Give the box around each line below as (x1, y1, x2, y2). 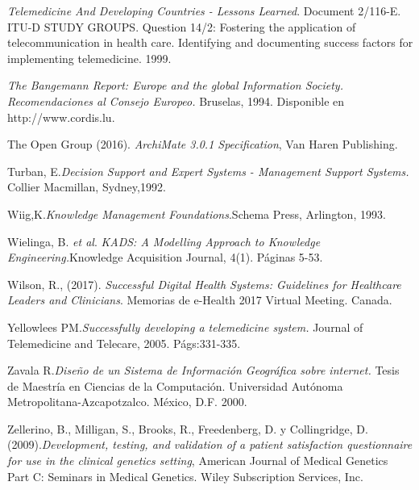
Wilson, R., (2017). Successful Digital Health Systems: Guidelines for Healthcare (7, 275, 401, 292)
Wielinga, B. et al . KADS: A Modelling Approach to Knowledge (7, 232, 321, 249)
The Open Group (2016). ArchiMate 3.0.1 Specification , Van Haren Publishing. (7, 136, 398, 153)
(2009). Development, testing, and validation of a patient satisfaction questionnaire (7, 436, 413, 453)
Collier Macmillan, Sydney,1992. (7, 178, 166, 195)
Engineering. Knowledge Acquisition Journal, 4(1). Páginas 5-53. (7, 249, 323, 266)
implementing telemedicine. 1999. (7, 49, 172, 66)
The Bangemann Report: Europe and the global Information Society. (7, 77, 343, 94)
